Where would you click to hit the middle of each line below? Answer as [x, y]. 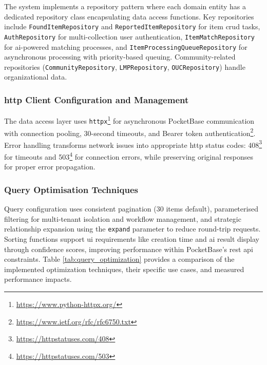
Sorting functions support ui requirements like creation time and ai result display [132, 238]
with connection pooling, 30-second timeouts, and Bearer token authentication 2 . [130, 132]
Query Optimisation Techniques [71, 189]
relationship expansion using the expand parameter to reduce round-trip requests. [132, 229]
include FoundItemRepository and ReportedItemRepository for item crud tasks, [132, 26]
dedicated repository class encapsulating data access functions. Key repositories [129, 16]
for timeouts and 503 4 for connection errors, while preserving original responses [129, 156]
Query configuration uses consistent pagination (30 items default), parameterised [131, 209]
